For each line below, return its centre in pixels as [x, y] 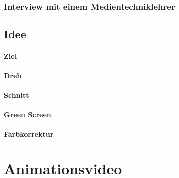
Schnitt [17, 95]
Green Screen [28, 114]
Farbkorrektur [29, 133]
